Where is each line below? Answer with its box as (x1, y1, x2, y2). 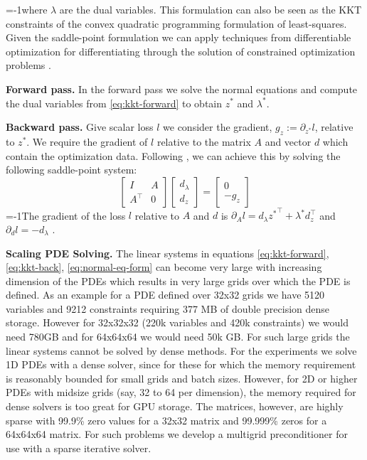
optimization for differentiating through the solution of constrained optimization (6, 43, 356, 58)
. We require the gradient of (26, 134, 148, 149)
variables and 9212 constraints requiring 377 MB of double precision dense (6, 301, 330, 316)
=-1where (6, 2, 48, 16)
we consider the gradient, (163, 119, 272, 134)
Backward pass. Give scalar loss (6, 119, 154, 134)
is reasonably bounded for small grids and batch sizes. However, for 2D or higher (6, 370, 358, 385)
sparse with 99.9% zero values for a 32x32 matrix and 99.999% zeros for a (6, 412, 327, 427)
